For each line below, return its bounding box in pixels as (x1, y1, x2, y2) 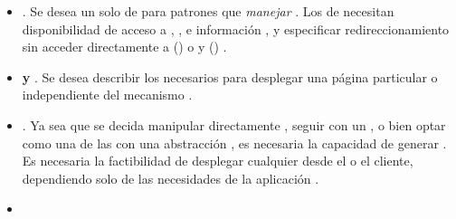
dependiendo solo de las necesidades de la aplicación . (22, 168, 319, 187)
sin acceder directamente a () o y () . (22, 37, 227, 56)
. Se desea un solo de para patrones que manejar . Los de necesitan (22, 2, 394, 20)
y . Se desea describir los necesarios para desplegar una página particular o (22, 67, 438, 86)
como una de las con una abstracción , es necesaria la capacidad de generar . (22, 133, 447, 152)
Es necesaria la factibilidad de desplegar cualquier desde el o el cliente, (22, 151, 413, 170)
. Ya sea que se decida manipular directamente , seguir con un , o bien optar (22, 115, 446, 134)
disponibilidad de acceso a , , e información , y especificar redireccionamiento (22, 19, 450, 38)
